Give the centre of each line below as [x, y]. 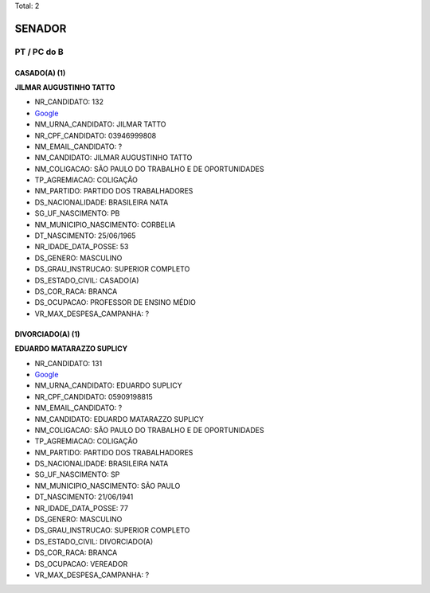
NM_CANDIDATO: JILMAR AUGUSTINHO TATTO [113, 158]
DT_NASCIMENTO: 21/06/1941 [84, 497]
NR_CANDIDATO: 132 [69, 102]
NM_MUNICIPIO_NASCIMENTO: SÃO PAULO [107, 486]
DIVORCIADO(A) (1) [47, 334]
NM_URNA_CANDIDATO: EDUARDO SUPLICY [108, 385]
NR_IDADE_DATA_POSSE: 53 [82, 247]
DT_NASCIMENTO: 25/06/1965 [85, 236]
